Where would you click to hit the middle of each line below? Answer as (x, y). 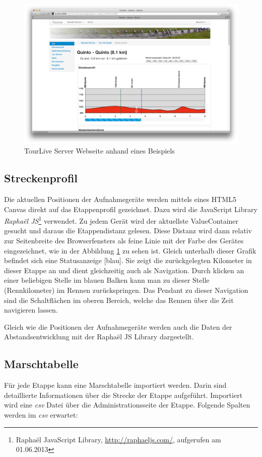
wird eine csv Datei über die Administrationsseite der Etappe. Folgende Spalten (127, 405)
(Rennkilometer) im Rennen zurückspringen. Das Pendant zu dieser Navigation (126, 290)
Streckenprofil (41, 178)
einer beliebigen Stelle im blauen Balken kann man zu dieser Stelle (107, 280)
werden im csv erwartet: (41, 414)
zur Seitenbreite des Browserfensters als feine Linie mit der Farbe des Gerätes (124, 241)
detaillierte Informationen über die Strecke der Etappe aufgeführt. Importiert (123, 395)
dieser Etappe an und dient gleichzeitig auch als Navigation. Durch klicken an (124, 270)
